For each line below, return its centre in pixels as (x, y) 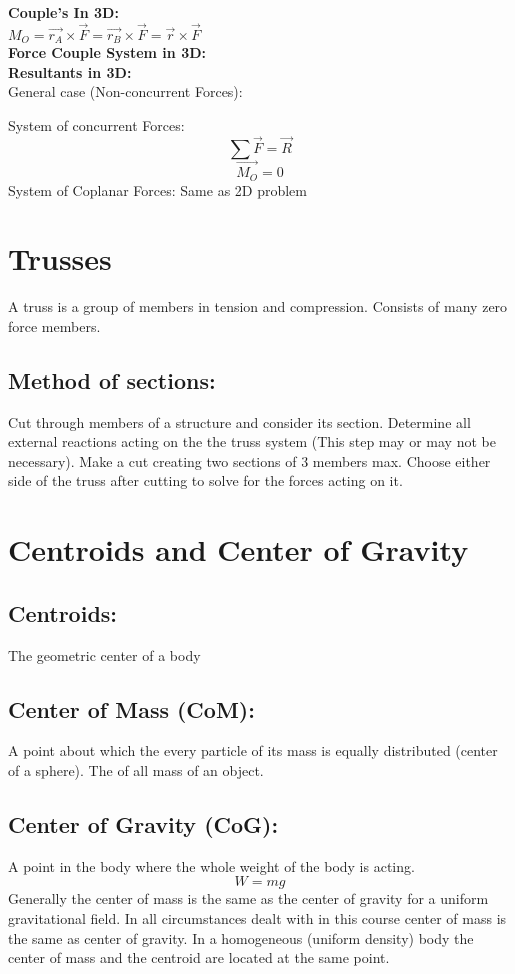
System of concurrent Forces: (96, 125)
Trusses (60, 258)
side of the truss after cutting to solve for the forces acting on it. (205, 480)
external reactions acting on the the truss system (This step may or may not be (252, 441)
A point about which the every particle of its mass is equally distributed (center (253, 750)
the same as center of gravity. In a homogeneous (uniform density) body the (241, 937)
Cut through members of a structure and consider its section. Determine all (239, 421)
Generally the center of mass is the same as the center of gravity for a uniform (248, 898)
